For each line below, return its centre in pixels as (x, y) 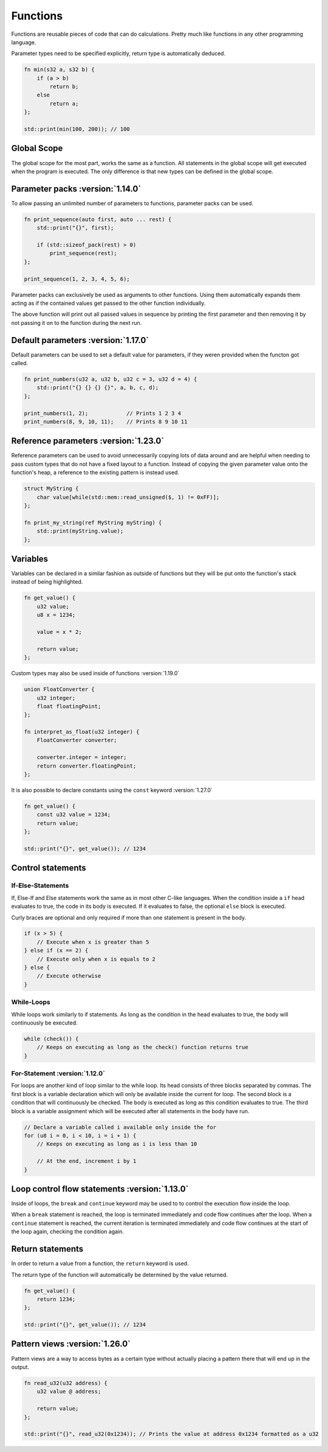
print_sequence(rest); (84, 253)
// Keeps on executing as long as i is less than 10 (117, 1144)
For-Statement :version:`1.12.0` (58, 1074)
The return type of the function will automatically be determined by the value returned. (119, 1275)
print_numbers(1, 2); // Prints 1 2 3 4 (103, 413)
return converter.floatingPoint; (87, 766)
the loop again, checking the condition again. (68, 1232)
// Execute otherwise (69, 976)
